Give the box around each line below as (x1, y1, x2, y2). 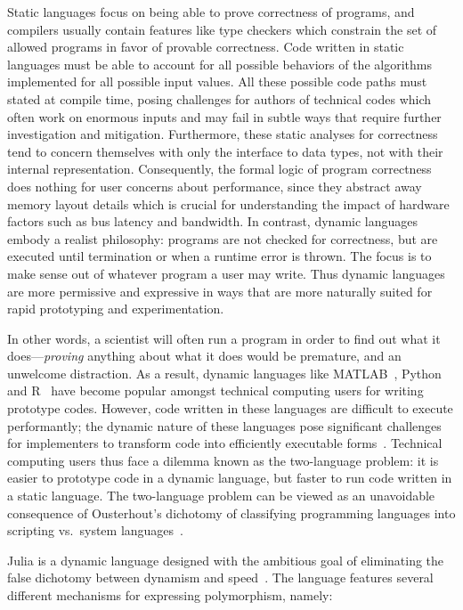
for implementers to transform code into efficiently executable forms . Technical (7, 434, 443, 452)
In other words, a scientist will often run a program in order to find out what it (7, 329, 441, 347)
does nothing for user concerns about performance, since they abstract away (7, 176, 422, 195)
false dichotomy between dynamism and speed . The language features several (7, 568, 434, 587)
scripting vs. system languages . (7, 521, 183, 540)
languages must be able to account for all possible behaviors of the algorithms (7, 54, 432, 73)
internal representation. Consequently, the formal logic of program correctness (7, 159, 432, 178)
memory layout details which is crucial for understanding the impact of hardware (7, 194, 450, 213)
